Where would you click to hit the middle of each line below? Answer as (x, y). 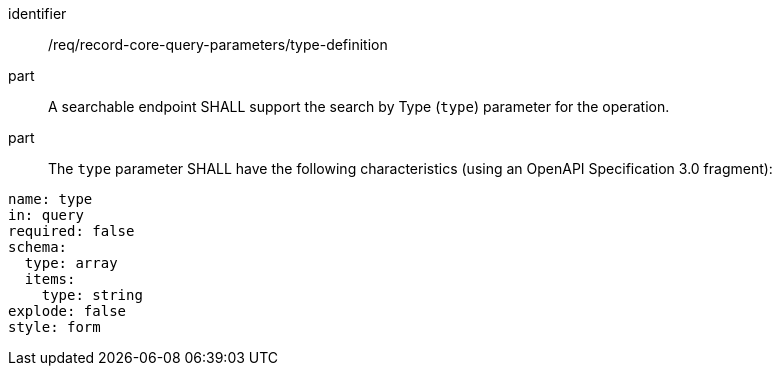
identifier (37, 13)
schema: (38, 247)
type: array (71, 263)
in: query (46, 215)
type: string (92, 295)
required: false (71, 231)
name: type (50, 199)
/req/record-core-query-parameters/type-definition (218, 44)
